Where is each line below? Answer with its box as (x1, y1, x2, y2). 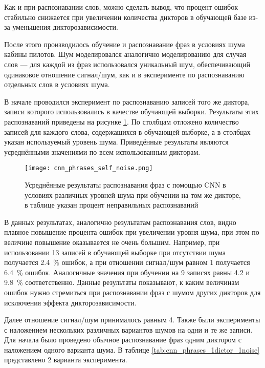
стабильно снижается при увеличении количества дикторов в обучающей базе (4, 11, 247, 22)
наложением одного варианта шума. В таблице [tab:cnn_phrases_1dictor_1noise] (4, 344, 260, 355)
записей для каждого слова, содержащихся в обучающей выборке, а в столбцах (4, 126, 251, 137)
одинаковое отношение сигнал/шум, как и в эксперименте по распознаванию (4, 69, 245, 79)
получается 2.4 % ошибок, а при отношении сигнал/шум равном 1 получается (4, 257, 250, 268)
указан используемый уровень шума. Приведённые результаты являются (4, 136, 229, 147)
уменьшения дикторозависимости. (12, 22, 118, 32)
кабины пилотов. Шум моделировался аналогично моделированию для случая (4, 49, 247, 59)
